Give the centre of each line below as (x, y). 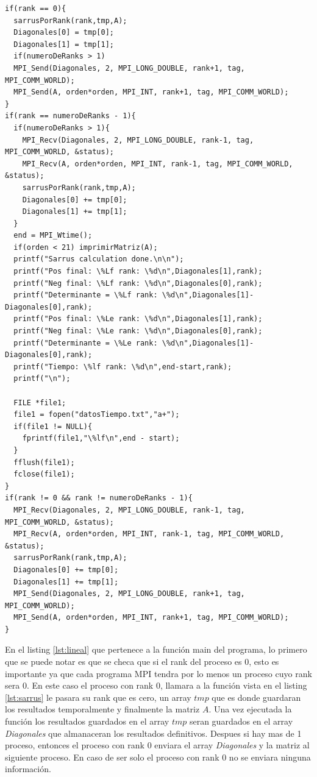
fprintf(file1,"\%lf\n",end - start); (101, 438)
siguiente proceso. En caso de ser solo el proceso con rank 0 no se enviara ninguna (158, 757)
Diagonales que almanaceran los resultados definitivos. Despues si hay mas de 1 (153, 733)
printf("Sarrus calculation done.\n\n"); (99, 259)
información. (28, 769)
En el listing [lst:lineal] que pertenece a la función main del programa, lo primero (156, 649)
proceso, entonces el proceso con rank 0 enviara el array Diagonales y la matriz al (157, 745)
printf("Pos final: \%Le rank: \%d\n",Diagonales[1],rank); (138, 319)
